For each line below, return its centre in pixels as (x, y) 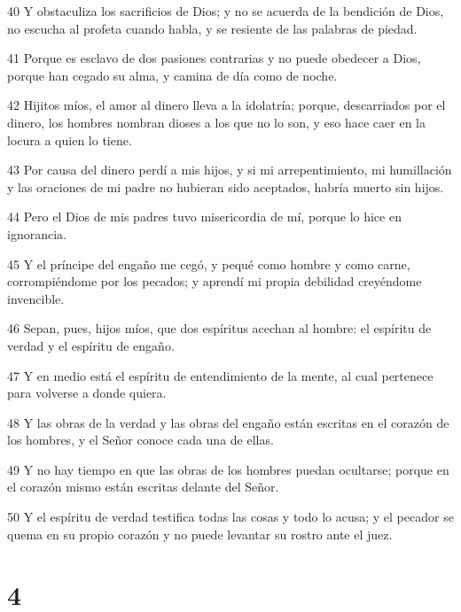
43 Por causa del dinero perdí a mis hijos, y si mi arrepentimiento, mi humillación (230, 170)
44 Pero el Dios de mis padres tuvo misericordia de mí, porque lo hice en (204, 217)
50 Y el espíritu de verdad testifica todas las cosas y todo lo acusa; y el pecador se (230, 517)
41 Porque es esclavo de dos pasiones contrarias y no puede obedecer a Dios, (214, 58)
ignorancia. (37, 233)
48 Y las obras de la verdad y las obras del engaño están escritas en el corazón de (228, 422)
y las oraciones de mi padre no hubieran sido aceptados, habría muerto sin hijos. (226, 186)
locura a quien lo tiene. (70, 139)
